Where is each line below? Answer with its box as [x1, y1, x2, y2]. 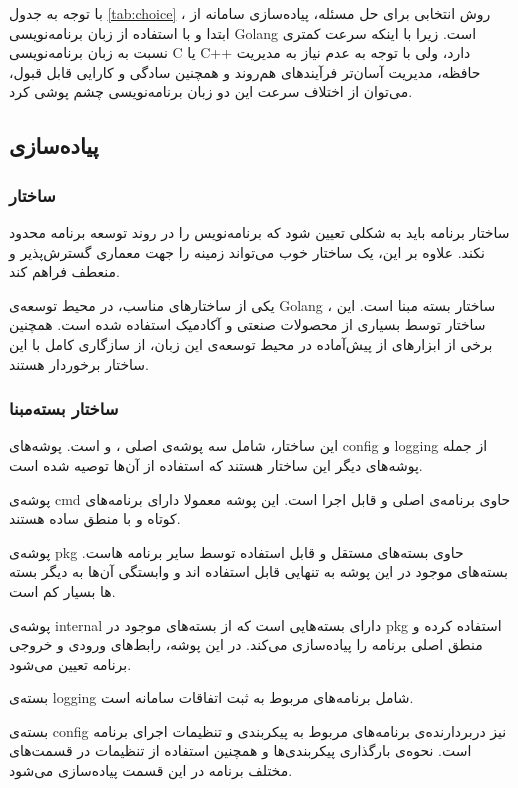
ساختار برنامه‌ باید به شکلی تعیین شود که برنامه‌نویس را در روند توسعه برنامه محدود [9, 221, 510, 242]
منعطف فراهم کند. [9, 261, 120, 282]
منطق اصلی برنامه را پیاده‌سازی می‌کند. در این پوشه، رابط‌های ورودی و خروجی [9, 634, 483, 655]
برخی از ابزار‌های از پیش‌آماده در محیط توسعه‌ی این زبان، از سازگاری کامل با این [9, 333, 493, 354]
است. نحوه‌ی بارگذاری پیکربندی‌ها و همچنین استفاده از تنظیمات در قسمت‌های [9, 740, 472, 761]
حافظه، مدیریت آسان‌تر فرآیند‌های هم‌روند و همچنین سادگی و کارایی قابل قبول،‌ [9, 61, 481, 82]
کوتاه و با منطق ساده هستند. [9, 508, 181, 529]
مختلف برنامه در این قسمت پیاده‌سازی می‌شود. [9, 760, 293, 781]
